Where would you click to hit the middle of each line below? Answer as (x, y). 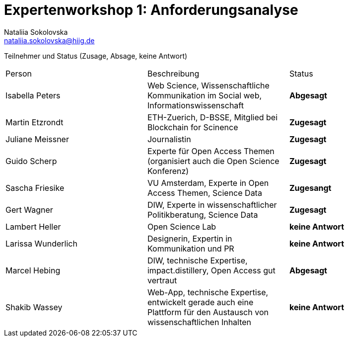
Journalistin (169, 139)
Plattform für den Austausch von (208, 312)
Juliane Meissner (37, 139)
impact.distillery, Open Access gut (211, 270)
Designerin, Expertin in (190, 238)
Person (19, 73)
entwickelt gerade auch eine (200, 302)
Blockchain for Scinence (193, 127)
